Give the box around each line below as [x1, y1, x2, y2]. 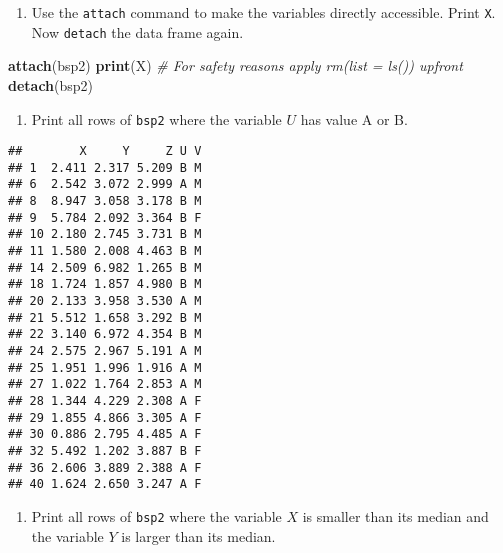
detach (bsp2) [8, 74, 94, 95]
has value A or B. [300, 108, 408, 129]
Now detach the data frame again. [31, 21, 244, 42]
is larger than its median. [121, 525, 276, 546]
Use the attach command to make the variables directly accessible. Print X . [31, 2, 496, 22]
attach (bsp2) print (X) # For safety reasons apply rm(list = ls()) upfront [8, 55, 463, 76]
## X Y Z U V [8, 144, 202, 159]
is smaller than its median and [302, 505, 489, 526]
